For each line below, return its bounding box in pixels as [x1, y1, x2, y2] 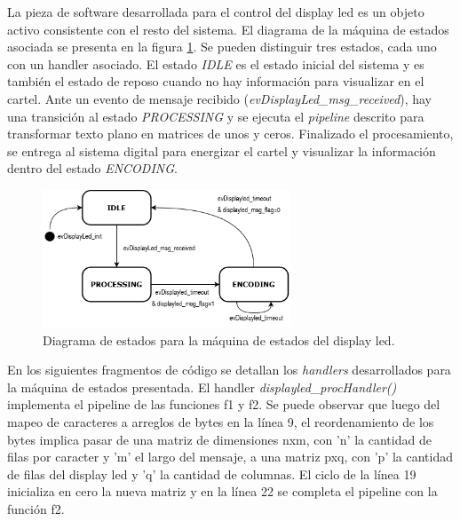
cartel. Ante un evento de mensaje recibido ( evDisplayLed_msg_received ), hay [7, 89, 432, 107]
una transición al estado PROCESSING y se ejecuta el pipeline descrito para [7, 107, 424, 125]
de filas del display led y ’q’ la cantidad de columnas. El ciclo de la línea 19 [7, 464, 416, 483]
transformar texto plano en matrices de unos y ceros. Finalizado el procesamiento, [7, 124, 454, 143]
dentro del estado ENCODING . [7, 159, 178, 178]
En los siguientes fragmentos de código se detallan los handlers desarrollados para [7, 360, 451, 379]
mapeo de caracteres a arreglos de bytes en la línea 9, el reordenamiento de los [7, 412, 434, 430]
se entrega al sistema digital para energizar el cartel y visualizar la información [7, 141, 436, 160]
